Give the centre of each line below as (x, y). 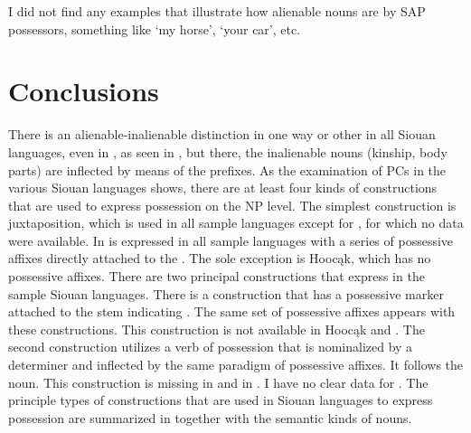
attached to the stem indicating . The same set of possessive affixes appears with (232, 311)
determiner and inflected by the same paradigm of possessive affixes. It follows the (236, 365)
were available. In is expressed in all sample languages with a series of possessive (231, 240)
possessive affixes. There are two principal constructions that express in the (217, 276)
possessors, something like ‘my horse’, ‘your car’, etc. (155, 28)
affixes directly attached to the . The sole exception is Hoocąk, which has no (220, 258)
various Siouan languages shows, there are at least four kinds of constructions (223, 188)
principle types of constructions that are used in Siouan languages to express (221, 400)
